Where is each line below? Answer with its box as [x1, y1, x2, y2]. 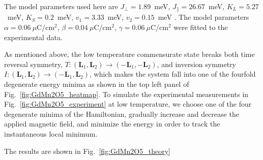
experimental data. [4, 31, 63, 42]
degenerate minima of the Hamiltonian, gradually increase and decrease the [4, 108, 239, 119]
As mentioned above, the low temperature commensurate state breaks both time [4, 49, 255, 59]
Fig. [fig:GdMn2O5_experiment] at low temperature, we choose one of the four [4, 99, 252, 109]
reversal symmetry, [4, 58, 63, 69]
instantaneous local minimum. [4, 128, 98, 139]
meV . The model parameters [158, 12, 249, 22]
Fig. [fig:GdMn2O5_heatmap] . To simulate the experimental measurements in [4, 88, 249, 99]
